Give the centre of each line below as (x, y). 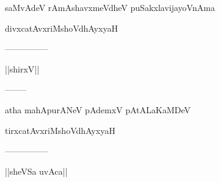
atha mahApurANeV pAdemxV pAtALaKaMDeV (98, 109)
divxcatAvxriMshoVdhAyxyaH (61, 28)
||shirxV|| (22, 68)
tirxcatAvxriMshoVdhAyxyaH (60, 130)
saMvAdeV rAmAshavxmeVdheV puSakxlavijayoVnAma (110, 7)
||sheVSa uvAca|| (36, 171)
